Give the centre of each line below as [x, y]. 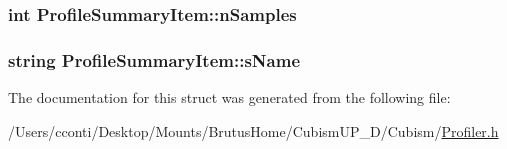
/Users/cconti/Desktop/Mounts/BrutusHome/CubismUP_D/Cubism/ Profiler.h [253, 130]
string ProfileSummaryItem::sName [154, 59]
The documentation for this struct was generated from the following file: [229, 97]
